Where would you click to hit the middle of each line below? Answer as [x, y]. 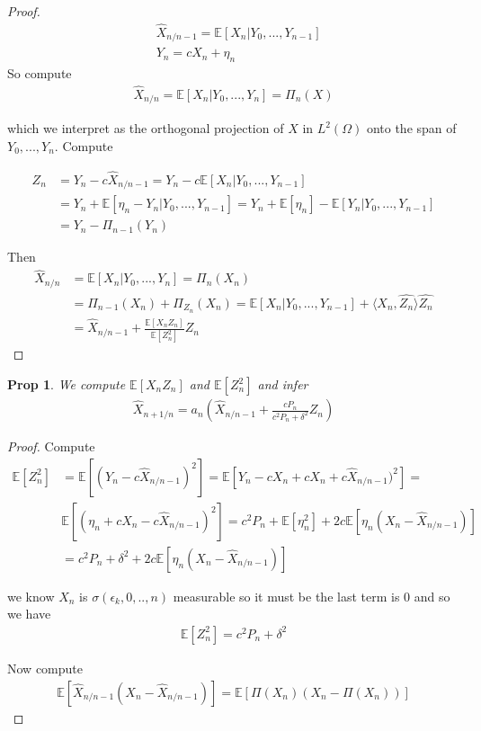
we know [31, 596]
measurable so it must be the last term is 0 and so [312, 596]
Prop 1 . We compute [67, 384]
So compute [40, 73]
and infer [283, 384]
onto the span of [411, 128]
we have [29, 614]
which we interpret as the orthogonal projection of [146, 128]
